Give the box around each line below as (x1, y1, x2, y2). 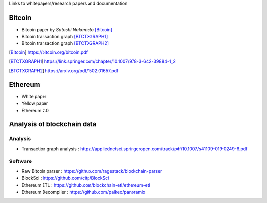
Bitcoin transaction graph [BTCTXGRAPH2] (21, 40, 109, 46)
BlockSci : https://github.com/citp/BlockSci (21, 175, 109, 181)
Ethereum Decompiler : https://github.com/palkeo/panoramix (21, 189, 146, 195)
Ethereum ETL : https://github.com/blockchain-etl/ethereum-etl (21, 182, 150, 188)
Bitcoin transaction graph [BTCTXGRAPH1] (21, 34, 108, 40)
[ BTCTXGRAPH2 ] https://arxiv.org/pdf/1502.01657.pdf (9, 67, 119, 74)
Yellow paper (21, 100, 48, 106)
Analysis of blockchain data (9, 120, 97, 128)
